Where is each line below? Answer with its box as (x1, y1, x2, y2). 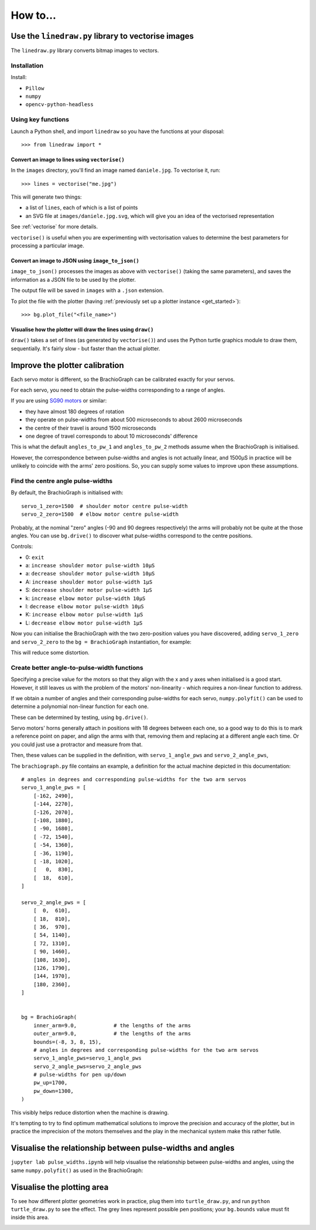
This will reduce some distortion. (11, 649, 90, 656)
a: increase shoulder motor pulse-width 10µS (25, 562, 155, 569)
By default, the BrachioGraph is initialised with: (11, 489, 123, 496)
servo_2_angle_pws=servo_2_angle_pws (33, 1063, 142, 1069)
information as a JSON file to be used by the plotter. (11, 276, 136, 283)
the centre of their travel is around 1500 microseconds (25, 424, 156, 431)
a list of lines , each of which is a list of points (25, 204, 138, 211)
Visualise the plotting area (11, 1182, 109, 1192)
